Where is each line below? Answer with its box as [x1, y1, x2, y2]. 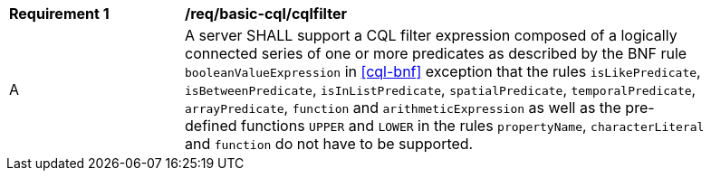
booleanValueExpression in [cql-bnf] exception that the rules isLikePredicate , [185, 62, 701, 80]
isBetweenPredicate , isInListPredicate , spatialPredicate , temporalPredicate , [185, 80, 697, 98]
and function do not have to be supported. [185, 135, 474, 153]
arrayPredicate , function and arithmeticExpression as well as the [185, 98, 621, 117]
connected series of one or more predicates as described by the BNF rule [185, 44, 687, 62]
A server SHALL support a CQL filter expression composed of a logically [185, 26, 677, 44]
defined [185, 117, 237, 135]
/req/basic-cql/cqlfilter [185, 5, 347, 23]
